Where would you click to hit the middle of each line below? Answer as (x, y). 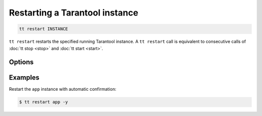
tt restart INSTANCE (43, 29)
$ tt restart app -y (43, 102)
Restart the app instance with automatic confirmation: (63, 89)
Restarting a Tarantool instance (74, 13)
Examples (24, 78)
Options (21, 62)
